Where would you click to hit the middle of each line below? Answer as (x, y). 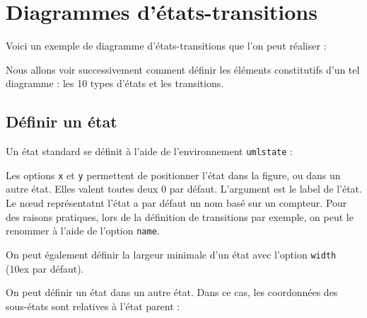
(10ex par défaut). (45, 268)
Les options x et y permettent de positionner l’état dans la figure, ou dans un (173, 175)
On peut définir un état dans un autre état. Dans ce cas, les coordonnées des (172, 292)
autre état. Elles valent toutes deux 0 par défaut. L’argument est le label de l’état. (184, 189)
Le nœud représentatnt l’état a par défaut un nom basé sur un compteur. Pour (176, 203)
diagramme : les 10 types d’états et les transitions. (115, 83)
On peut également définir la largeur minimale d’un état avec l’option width (171, 254)
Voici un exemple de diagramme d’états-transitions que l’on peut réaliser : (166, 46)
